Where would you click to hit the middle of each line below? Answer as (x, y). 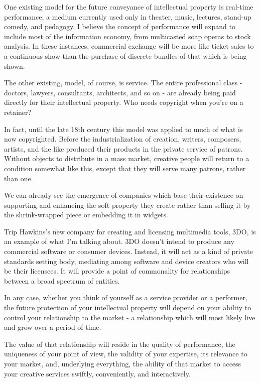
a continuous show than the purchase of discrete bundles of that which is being (125, 55)
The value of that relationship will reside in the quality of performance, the (120, 344)
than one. (19, 178)
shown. (15, 66)
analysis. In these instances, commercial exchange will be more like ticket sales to (129, 46)
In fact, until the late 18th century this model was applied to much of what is (123, 129)
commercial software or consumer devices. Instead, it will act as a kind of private (128, 251)
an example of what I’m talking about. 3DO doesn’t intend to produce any (119, 241)
